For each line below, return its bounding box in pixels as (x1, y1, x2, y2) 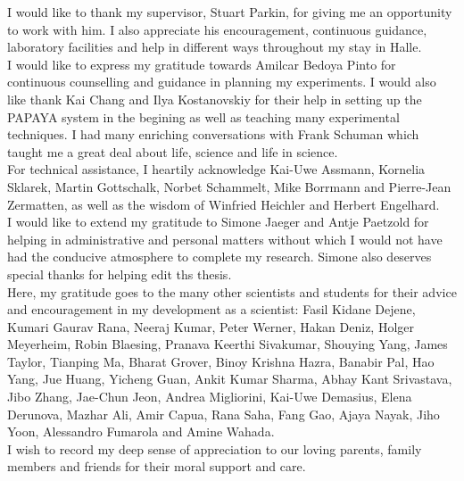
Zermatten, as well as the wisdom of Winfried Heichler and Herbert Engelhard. (7, 195, 440, 213)
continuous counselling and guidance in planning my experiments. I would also (7, 72, 436, 91)
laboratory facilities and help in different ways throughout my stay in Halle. (7, 37, 422, 56)
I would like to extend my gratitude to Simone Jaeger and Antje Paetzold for (7, 212, 429, 231)
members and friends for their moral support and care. (7, 457, 306, 476)
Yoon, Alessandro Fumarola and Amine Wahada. (7, 422, 275, 441)
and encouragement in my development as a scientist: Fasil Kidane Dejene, (7, 300, 416, 319)
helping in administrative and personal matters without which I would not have (7, 229, 443, 248)
